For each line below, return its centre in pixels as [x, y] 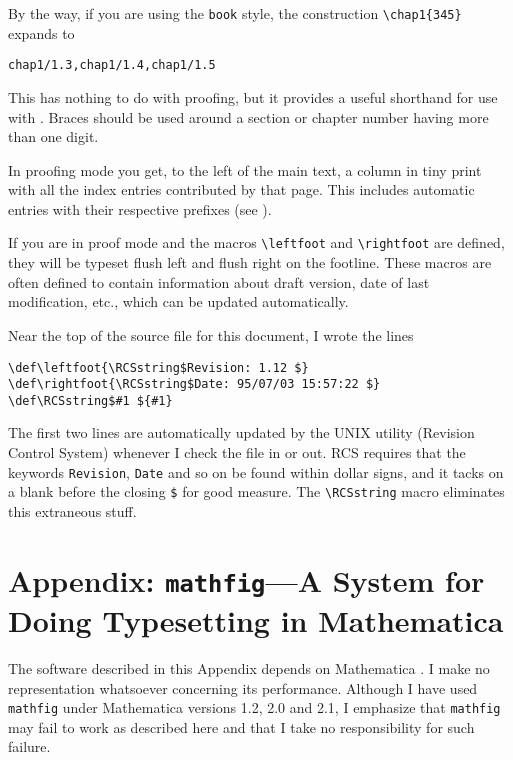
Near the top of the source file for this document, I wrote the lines [211, 334]
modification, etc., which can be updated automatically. [178, 301]
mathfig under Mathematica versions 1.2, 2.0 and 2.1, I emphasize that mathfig [254, 707]
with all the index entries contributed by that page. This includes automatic [241, 189]
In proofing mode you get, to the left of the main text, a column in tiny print [245, 169]
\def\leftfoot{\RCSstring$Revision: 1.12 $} [158, 367]
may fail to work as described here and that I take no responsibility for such [241, 726]
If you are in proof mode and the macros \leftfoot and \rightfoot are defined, [256, 242]
